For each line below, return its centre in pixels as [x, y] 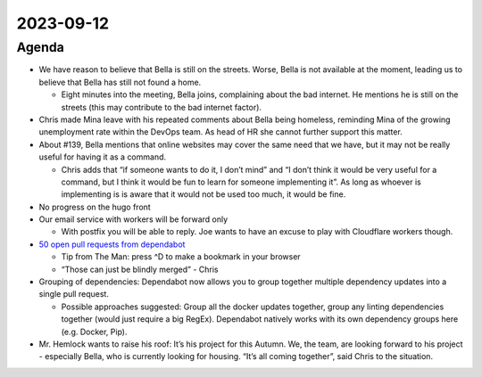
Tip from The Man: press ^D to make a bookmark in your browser [181, 257]
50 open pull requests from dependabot [112, 244]
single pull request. [74, 294]
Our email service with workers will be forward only [133, 219]
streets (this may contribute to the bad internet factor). [162, 107]
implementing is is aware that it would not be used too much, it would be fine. [204, 194]
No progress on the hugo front [95, 207]
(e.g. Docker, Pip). [94, 332]
